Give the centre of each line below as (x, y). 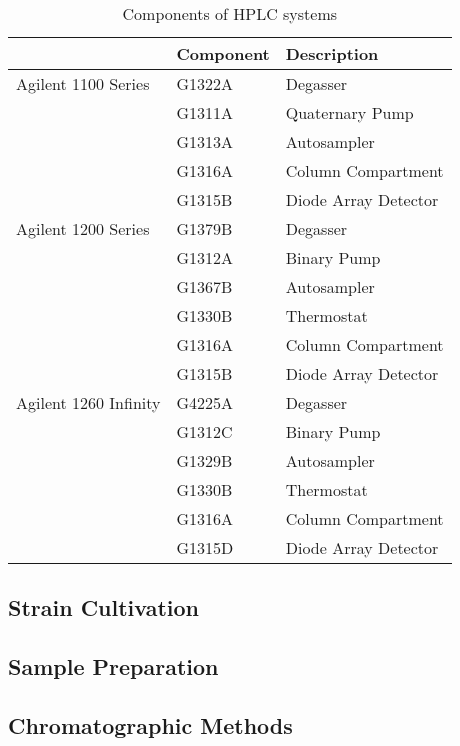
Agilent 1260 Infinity (88, 402)
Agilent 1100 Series (83, 83)
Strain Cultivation (104, 607)
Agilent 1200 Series (83, 228)
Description (332, 53)
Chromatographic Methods (150, 724)
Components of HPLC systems (230, 13)
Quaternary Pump (349, 112)
